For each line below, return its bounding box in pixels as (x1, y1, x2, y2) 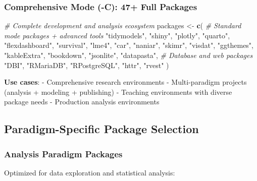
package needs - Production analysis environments (4, 96, 160, 107)
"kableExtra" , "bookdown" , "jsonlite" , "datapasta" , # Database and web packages (4, 50, 253, 60)
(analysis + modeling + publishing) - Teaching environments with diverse (4, 86, 232, 97)
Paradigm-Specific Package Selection (4, 121, 199, 137)
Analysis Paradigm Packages (4, 147, 123, 160)
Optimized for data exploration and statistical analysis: (4, 167, 175, 177)
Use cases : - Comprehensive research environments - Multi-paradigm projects (4, 77, 247, 87)
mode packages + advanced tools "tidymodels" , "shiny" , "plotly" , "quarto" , (4, 30, 230, 40)
